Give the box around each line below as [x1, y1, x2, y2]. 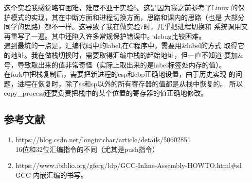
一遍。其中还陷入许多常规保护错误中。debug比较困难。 [31, 31, 206, 41]
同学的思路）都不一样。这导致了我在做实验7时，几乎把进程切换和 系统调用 [4, 21, 241, 32]
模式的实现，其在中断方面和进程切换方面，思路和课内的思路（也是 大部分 [10, 12, 245, 22]
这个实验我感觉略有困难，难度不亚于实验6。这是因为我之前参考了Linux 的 [4, 2, 238, 12]
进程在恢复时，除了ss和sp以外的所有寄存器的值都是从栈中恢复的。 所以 [17, 78, 243, 88]
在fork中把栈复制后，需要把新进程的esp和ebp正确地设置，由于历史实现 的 [4, 69, 236, 79]
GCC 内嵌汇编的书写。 [15, 169, 88, 180]
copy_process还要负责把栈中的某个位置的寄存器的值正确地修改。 [4, 88, 208, 98]
